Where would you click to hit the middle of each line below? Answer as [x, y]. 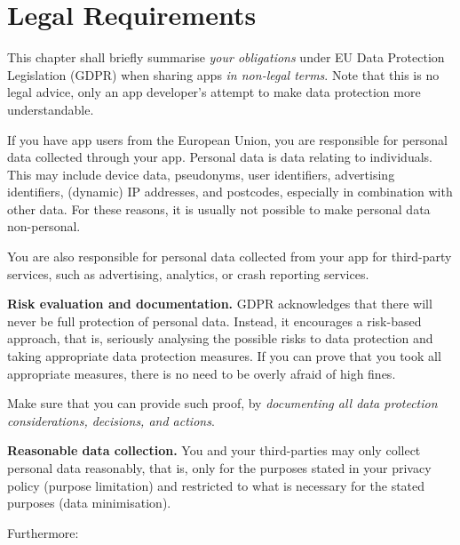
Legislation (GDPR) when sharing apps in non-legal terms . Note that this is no [223, 74]
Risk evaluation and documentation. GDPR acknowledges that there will [220, 304]
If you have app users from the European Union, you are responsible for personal [227, 139]
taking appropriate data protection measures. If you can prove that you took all [224, 356]
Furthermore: [43, 532]
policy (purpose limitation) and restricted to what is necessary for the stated [216, 485]
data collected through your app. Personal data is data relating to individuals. [220, 157]
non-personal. [44, 226]
